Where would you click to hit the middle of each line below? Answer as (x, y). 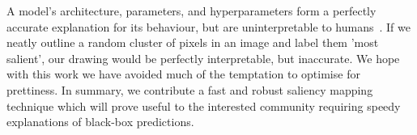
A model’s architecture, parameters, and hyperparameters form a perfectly (191, 11)
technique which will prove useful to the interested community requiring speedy (204, 105)
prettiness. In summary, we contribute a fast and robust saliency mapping (190, 89)
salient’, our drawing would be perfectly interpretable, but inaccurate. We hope (203, 58)
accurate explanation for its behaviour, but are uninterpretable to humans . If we (209, 26)
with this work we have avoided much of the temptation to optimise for (183, 74)
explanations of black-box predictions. (100, 122)
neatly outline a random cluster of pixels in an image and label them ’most (193, 42)
